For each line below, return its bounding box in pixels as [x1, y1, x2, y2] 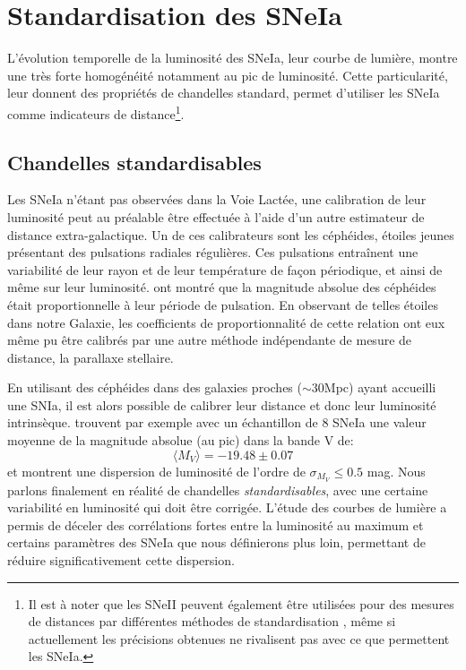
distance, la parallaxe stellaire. [7, 348, 174, 366]
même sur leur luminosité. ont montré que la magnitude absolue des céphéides [7, 278, 436, 296]
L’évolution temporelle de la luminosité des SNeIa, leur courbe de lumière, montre [7, 48, 458, 67]
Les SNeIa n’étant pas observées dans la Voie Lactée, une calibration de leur [7, 190, 427, 209]
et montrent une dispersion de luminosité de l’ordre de [7, 461, 306, 480]
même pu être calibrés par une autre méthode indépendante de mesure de [7, 331, 412, 349]
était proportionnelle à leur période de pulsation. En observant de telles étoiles [7, 295, 438, 314]
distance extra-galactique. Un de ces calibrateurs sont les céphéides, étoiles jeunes [7, 225, 454, 244]
